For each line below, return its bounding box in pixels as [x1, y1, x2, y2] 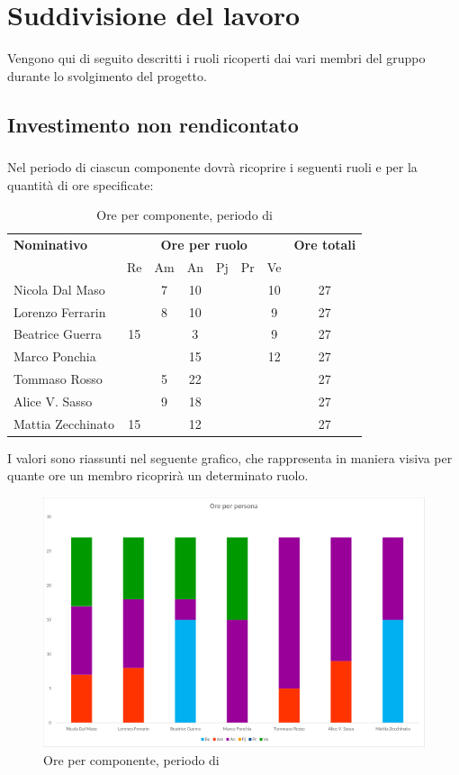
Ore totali [293, 235, 356, 254]
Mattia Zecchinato [13, 414, 114, 433]
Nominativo [13, 235, 88, 254]
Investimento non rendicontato [7, 110, 299, 138]
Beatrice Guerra [13, 324, 103, 343]
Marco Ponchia [13, 347, 96, 366]
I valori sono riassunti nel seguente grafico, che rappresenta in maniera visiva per [7, 448, 453, 467]
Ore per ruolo [160, 235, 247, 254]
